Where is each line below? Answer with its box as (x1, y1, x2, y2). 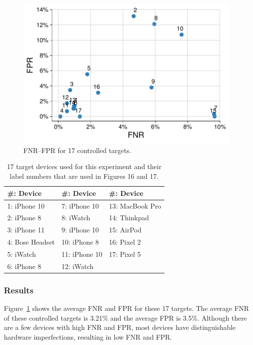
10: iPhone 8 (61, 237, 99, 247)
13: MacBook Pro (108, 200, 161, 211)
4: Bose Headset (7, 237, 55, 247)
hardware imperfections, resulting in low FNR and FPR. (4, 331, 172, 342)
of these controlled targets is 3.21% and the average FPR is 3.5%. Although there (4, 312, 247, 323)
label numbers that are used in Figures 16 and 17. (10, 171, 159, 181)
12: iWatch (61, 261, 94, 271)
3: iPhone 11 (7, 225, 45, 235)
